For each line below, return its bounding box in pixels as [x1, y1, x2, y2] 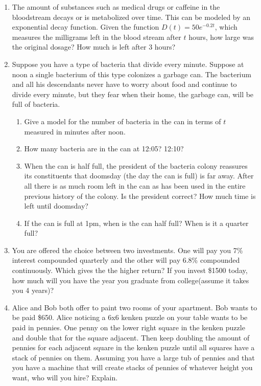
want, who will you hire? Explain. [12, 372, 118, 382]
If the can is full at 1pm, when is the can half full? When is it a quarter [24, 217, 249, 228]
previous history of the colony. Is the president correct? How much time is [24, 190, 256, 201]
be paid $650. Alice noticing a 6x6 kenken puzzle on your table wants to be [12, 312, 248, 323]
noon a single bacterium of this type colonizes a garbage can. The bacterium [12, 69, 251, 79]
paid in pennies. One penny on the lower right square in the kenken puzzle [12, 322, 245, 333]
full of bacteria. [12, 99, 60, 109]
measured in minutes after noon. [24, 126, 126, 137]
